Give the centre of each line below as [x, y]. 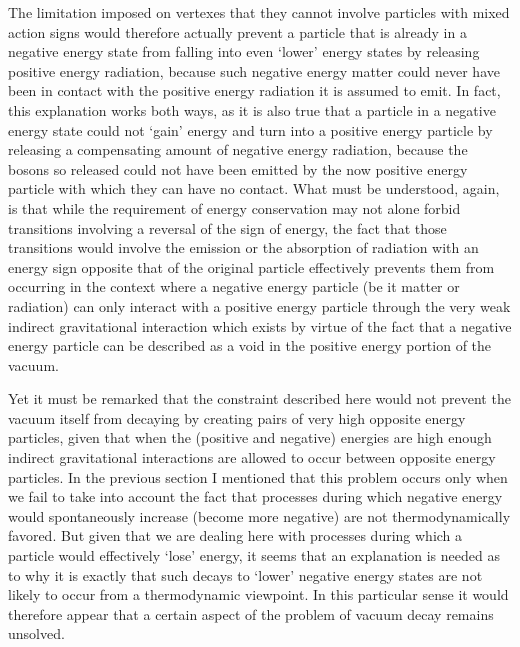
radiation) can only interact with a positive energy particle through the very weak [259, 305]
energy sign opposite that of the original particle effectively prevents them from [251, 266]
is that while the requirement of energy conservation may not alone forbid [234, 207]
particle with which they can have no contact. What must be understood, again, [254, 188]
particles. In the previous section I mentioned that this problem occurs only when [258, 476]
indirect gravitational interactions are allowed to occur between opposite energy [252, 457]
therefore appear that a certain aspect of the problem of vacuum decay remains [251, 613]
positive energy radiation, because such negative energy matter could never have [254, 70]
